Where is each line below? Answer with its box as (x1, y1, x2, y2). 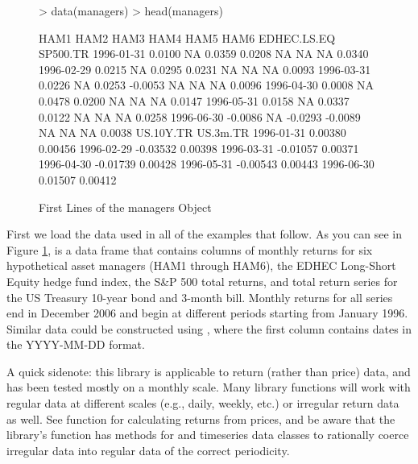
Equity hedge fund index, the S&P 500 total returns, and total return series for (6, 272, 398, 289)
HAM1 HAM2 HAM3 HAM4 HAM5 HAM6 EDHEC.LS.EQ (39, 29, 336, 46)
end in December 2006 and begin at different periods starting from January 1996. (6, 304, 408, 321)
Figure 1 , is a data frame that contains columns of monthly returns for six (6, 241, 373, 258)
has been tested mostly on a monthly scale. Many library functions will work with (6, 379, 411, 396)
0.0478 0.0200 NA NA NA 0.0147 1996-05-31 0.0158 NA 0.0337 (39, 92, 350, 109)
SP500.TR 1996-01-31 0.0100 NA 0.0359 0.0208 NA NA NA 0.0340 (39, 45, 369, 62)
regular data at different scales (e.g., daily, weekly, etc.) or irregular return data (6, 395, 399, 412)
